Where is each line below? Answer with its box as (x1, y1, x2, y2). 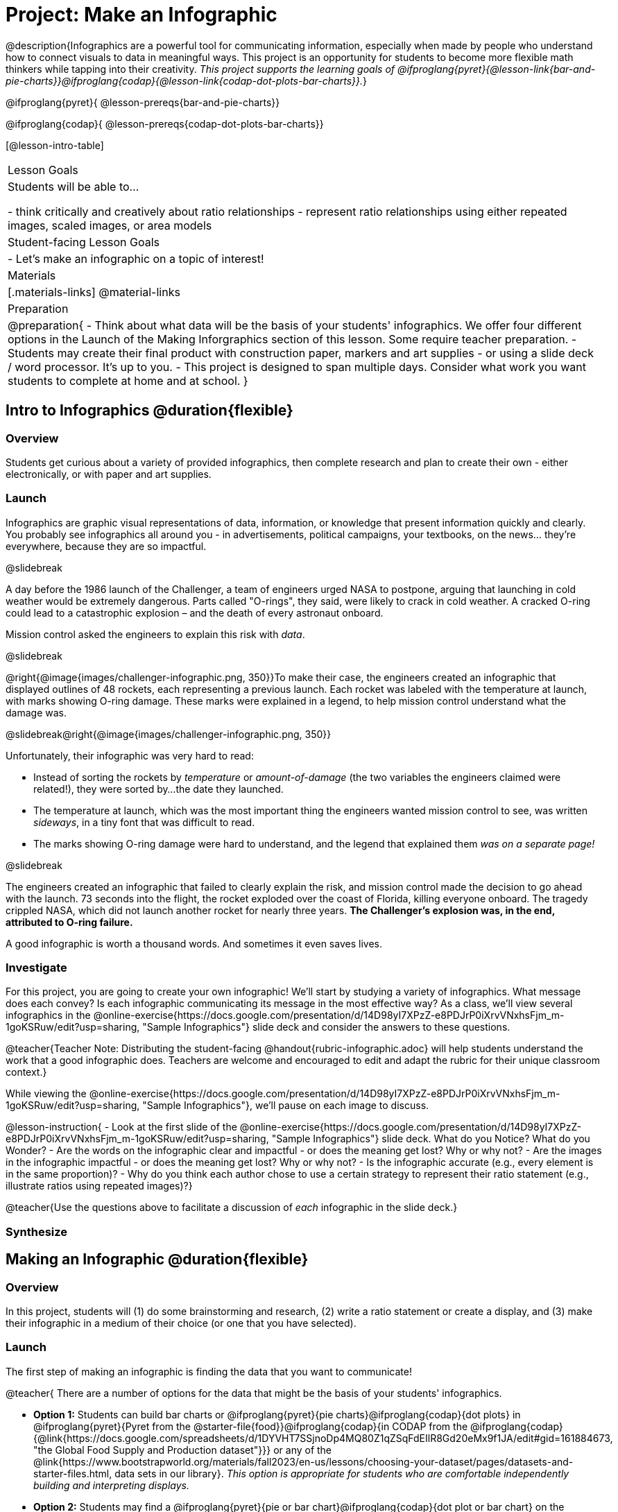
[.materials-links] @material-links (8, 284, 180, 299)
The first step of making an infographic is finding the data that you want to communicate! (6, 1365, 412, 1377)
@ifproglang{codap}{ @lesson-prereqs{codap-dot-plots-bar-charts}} (6, 117, 324, 130)
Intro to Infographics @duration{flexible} (6, 402, 293, 420)
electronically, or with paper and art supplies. (6, 467, 212, 480)
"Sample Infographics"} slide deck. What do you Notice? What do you (271, 1133, 590, 1145)
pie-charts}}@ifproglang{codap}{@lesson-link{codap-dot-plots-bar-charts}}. (6, 74, 363, 87)
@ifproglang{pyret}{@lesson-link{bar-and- (397, 62, 596, 75)
